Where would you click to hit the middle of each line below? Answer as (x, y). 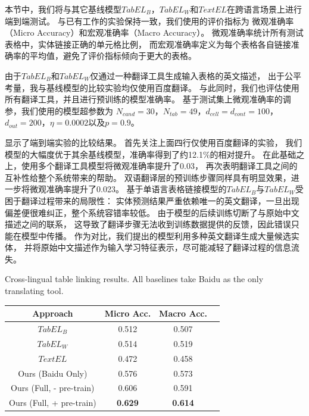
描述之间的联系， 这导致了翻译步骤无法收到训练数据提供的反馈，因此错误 (148, 224)
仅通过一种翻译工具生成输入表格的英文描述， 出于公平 (196, 75)
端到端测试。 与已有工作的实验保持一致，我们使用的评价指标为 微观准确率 (149, 21)
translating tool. (34, 291)
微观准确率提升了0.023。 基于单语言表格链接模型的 (128, 189)
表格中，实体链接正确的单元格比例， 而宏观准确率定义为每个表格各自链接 (148, 44)
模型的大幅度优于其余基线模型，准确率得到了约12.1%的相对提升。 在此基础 (151, 154)
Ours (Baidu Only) (53, 373)
